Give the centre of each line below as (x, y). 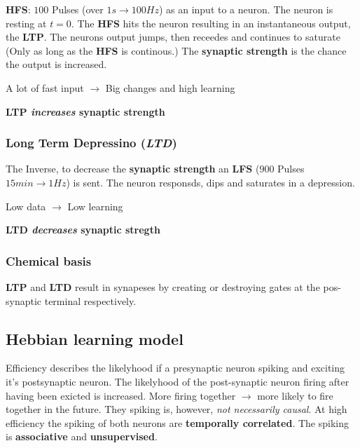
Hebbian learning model (95, 338)
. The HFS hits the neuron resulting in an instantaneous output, (211, 23)
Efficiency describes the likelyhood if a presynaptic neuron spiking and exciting (175, 368)
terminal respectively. (90, 300)
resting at (26, 23)
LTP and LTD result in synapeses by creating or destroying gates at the (163, 286)
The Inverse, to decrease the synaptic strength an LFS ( (133, 169)
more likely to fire (295, 395)
